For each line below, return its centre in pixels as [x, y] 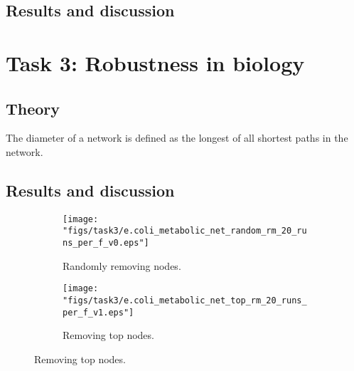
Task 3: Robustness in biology [155, 62]
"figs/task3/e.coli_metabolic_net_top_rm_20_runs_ [185, 300]
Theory [33, 108]
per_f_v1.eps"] [98, 312]
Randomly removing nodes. [122, 265]
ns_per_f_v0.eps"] [106, 243]
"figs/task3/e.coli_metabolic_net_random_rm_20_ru [185, 231]
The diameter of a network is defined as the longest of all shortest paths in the [177, 138]
